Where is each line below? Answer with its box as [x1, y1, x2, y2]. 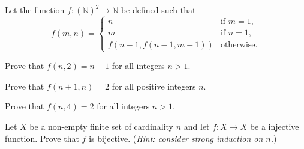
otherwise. [220, 40, 258, 49]
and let [183, 120, 210, 132]
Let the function [5, 4, 65, 16]
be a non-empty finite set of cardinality [29, 120, 174, 132]
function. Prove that [5, 132, 79, 144]
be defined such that [121, 4, 196, 16]
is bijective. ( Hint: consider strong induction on [89, 132, 263, 144]
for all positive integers [112, 79, 196, 92]
